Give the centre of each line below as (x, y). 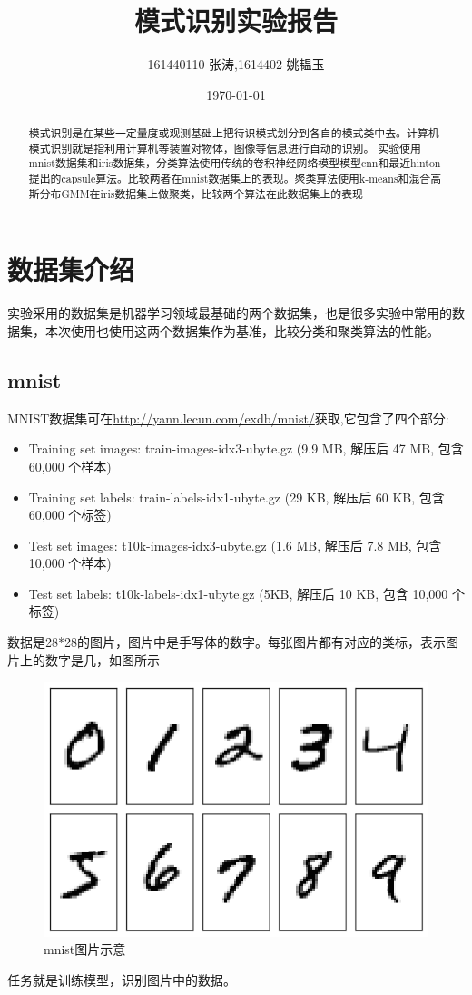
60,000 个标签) (70, 515)
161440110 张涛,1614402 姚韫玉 (236, 64)
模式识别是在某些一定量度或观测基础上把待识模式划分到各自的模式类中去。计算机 (234, 133)
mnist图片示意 (85, 949)
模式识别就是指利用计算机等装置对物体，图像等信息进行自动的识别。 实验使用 (225, 148)
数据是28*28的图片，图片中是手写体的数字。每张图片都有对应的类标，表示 (226, 642)
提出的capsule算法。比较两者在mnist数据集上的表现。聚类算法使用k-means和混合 (230, 179)
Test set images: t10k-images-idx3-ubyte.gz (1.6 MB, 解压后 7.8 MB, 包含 (235, 545)
